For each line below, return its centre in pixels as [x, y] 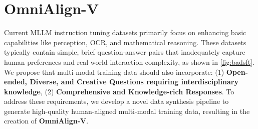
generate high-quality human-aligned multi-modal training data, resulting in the [127, 111]
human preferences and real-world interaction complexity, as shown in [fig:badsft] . [129, 61]
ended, [16, 82]
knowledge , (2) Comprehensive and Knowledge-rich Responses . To [119, 91]
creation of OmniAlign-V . [46, 121]
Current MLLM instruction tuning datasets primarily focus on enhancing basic [125, 32]
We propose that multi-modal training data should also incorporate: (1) [114, 72]
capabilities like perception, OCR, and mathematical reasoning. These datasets [125, 42]
